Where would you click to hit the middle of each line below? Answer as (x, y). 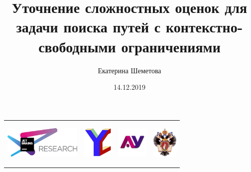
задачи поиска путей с (88, 27)
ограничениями (171, 46)
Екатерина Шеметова (129, 70)
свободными (77, 46)
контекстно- (204, 27)
